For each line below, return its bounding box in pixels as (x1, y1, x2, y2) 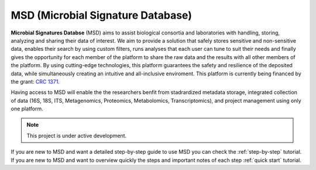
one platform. (11, 105, 43, 112)
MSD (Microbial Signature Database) (11, 9, 193, 22)
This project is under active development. (26, 132, 127, 139)
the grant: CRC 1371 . (11, 78, 60, 85)
